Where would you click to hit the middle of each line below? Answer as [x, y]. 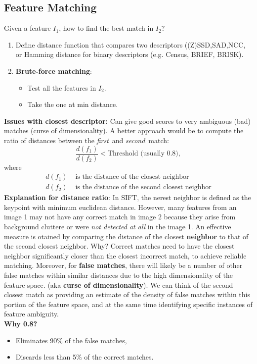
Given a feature [27, 28]
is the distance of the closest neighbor [132, 177]
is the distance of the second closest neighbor [143, 187]
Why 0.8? [21, 323]
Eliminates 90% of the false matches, [71, 340]
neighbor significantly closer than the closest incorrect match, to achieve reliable [125, 255]
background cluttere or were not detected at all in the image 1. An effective [118, 227]
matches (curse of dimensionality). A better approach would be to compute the [124, 130]
